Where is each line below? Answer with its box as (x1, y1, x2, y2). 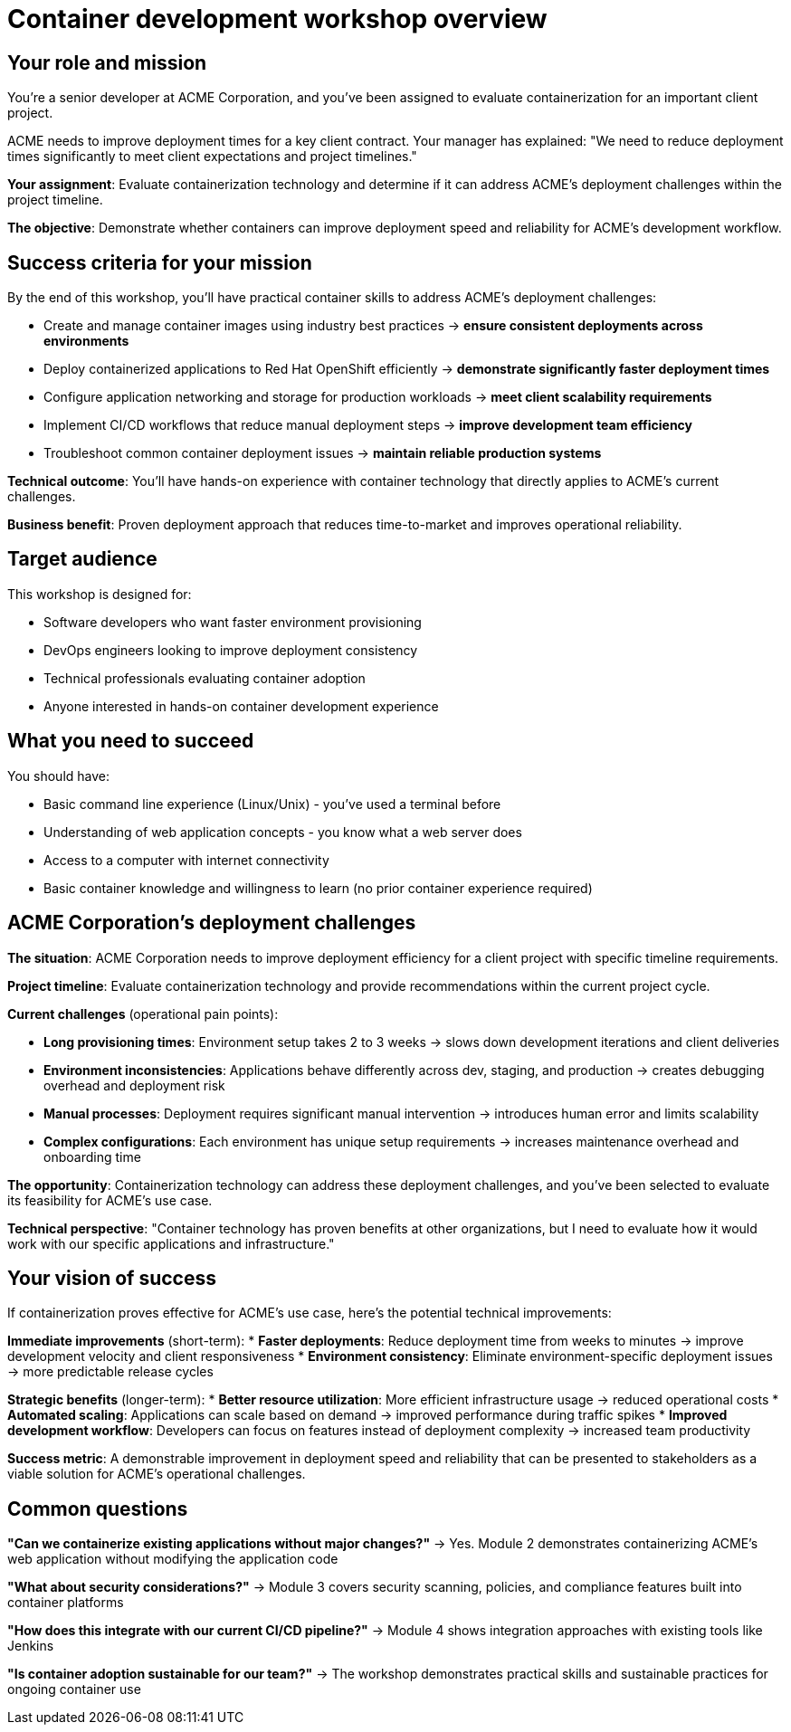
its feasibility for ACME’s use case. (7, 1192, 213, 1208)
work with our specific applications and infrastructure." (7, 1235, 335, 1251)
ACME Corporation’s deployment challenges (7, 911, 416, 935)
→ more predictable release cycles (7, 1364, 214, 1380)
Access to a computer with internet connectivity (43, 852, 329, 868)
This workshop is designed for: (7, 585, 192, 602)
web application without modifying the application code (7, 1551, 338, 1567)
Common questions (7, 1497, 188, 1520)
